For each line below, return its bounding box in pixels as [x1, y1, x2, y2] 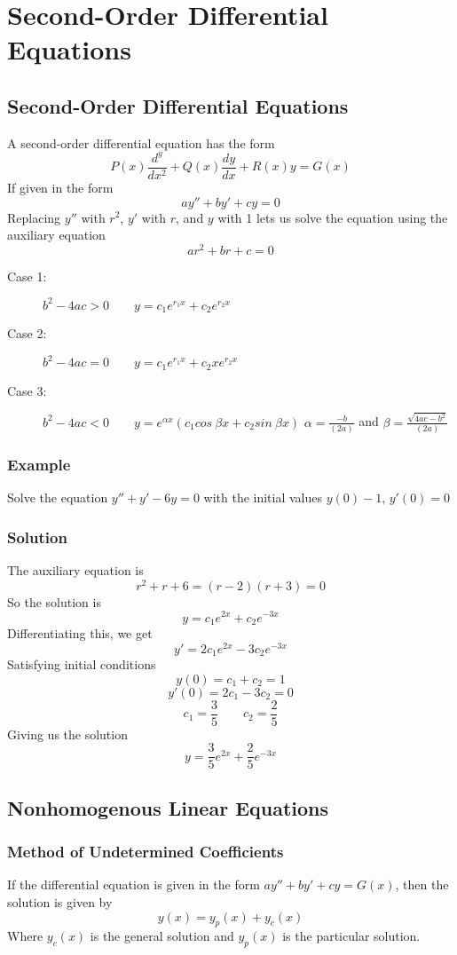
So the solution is [7, 592, 101, 611]
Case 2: [7, 324, 47, 343]
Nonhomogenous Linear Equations [7, 793, 329, 821]
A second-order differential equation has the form [7, 133, 275, 152]
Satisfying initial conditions [7, 655, 156, 674]
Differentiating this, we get [7, 623, 153, 642]
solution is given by [7, 892, 113, 911]
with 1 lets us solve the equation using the [217, 208, 448, 226]
